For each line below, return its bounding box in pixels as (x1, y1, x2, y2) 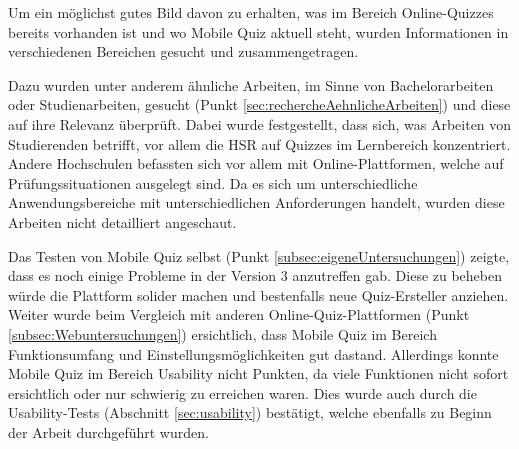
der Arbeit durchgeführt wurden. (8, 421, 209, 442)
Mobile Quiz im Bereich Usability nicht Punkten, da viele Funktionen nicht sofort (8, 363, 509, 384)
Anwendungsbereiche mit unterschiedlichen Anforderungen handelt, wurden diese (8, 192, 505, 213)
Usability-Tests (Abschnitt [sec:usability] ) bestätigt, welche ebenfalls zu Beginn (8, 402, 492, 423)
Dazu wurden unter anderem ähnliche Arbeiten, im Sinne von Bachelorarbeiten (8, 74, 494, 95)
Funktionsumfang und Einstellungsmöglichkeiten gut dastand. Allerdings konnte (8, 343, 499, 364)
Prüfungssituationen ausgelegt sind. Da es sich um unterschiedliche (8, 172, 418, 193)
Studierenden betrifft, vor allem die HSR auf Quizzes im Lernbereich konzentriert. (8, 133, 511, 154)
